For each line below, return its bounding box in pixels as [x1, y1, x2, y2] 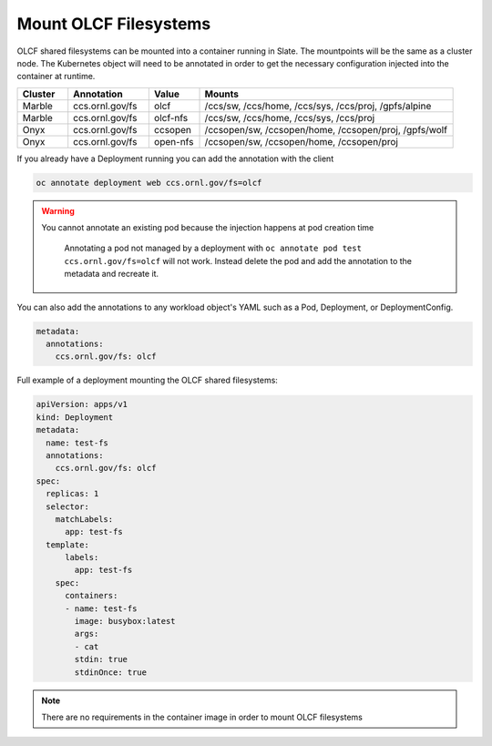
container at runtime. [16, 71, 96, 82]
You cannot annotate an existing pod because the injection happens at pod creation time [41, 222, 374, 233]
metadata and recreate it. [64, 269, 159, 280]
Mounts [204, 87, 239, 100]
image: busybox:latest [74, 616, 177, 627]
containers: [65, 590, 118, 601]
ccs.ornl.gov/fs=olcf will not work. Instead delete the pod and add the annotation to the [64, 255, 413, 266]
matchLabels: [55, 514, 114, 524]
